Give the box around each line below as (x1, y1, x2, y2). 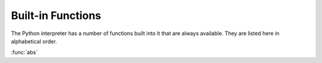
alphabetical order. (11, 37, 57, 45)
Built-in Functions (11, 9, 101, 22)
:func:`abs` (11, 49, 38, 56)
